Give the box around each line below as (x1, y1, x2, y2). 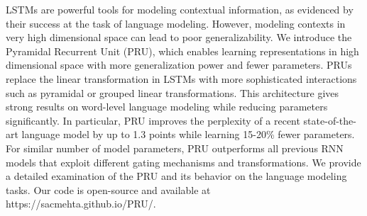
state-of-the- (303, 113, 356, 127)
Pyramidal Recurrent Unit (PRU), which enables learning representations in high (6, 43, 359, 58)
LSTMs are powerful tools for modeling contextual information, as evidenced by (6, 2, 354, 16)
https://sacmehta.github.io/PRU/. (6, 196, 156, 211)
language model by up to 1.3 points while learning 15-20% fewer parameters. (21, 127, 355, 142)
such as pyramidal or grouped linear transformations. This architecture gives (6, 85, 339, 100)
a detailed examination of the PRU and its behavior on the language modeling (6, 169, 347, 183)
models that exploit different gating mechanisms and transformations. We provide (6, 154, 361, 169)
